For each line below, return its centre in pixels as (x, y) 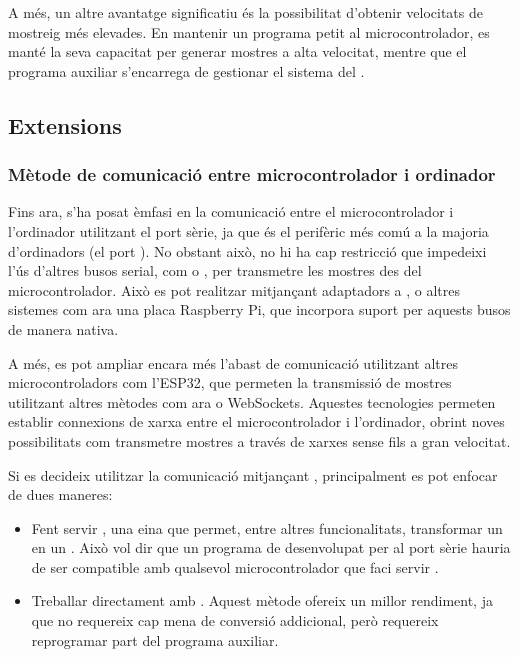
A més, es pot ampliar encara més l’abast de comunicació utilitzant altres (233, 362)
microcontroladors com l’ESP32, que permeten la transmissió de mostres (230, 382)
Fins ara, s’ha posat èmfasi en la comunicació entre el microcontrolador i (231, 211)
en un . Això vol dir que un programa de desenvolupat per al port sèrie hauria (271, 547)
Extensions (65, 124)
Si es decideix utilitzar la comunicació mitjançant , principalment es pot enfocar (253, 474)
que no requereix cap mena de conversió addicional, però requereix (235, 620)
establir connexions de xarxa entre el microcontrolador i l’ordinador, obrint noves (256, 421)
